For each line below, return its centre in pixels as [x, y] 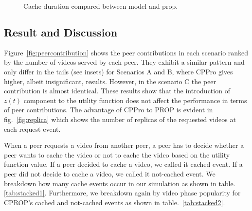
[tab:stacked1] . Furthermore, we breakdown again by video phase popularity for [122, 193]
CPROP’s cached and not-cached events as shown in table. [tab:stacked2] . [115, 202]
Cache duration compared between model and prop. [101, 6]
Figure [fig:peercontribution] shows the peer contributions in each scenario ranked [126, 52]
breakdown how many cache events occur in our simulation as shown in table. [120, 183]
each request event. [32, 129]
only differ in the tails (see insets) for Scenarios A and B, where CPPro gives [118, 71]
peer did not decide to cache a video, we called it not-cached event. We [110, 173]
